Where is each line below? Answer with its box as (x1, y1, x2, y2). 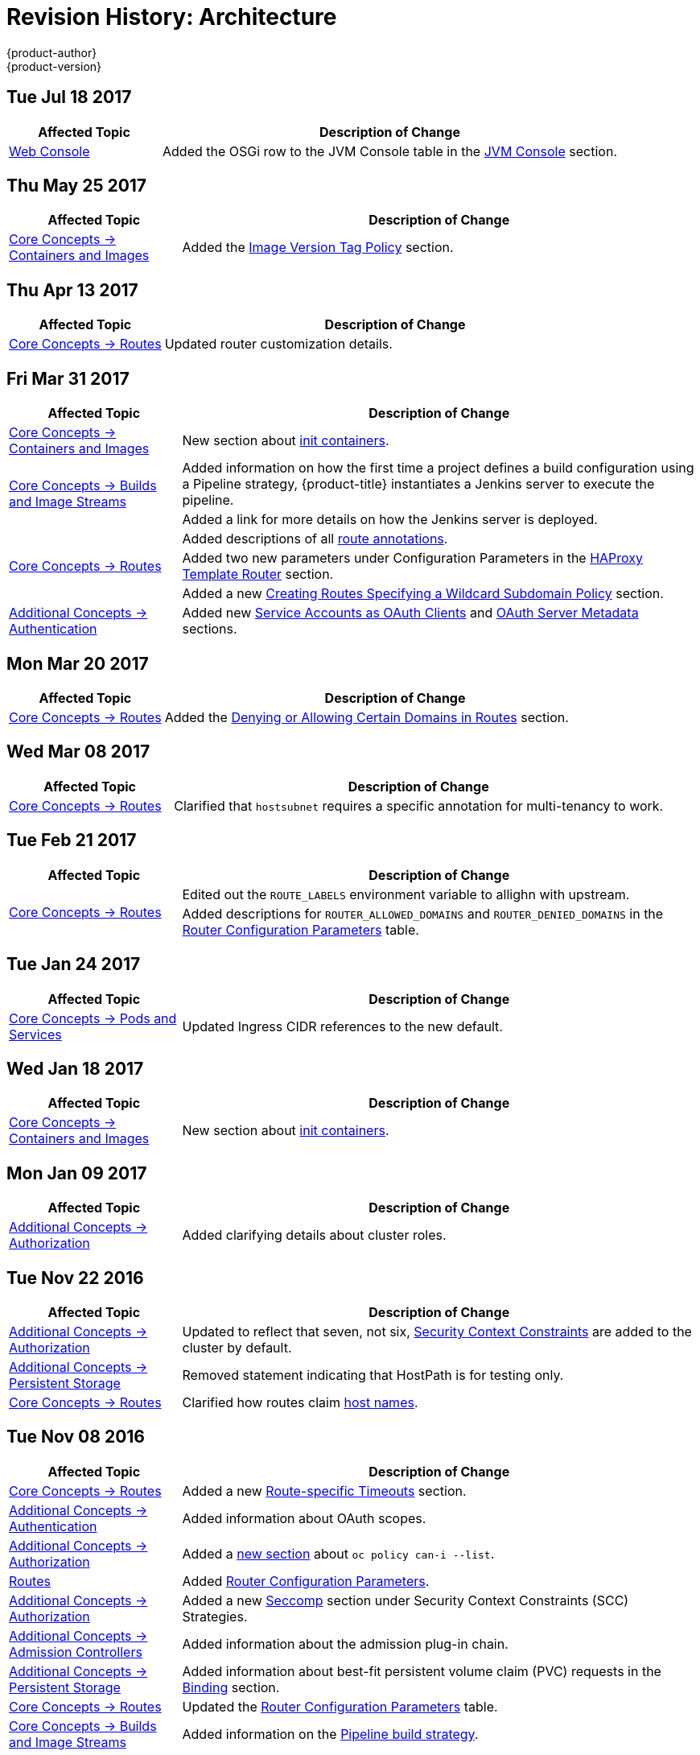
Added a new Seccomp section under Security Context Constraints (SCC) (182, 1592, 629, 1608)
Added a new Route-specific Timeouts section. (182, 1482, 467, 1499)
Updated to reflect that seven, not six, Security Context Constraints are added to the (182, 1323, 692, 1340)
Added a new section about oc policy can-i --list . (182, 1545, 495, 1562)
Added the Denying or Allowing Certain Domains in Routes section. (164, 708, 569, 725)
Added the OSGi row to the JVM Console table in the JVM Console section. (163, 142, 617, 159)
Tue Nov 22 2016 (6, 1267, 144, 1288)
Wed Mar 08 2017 (6, 741, 150, 762)
